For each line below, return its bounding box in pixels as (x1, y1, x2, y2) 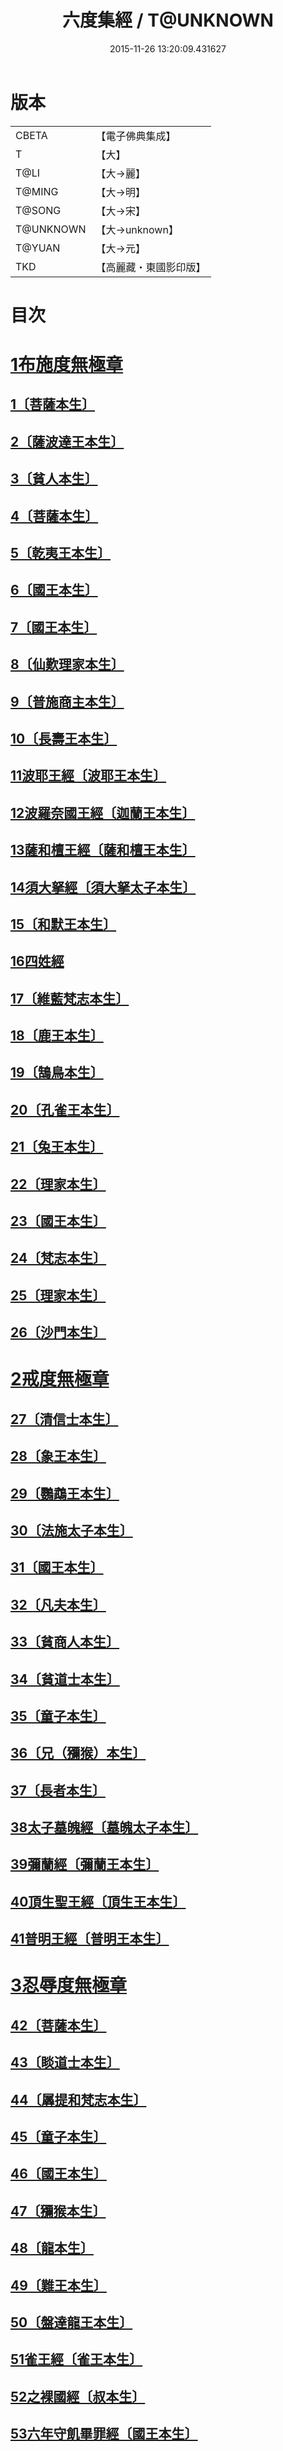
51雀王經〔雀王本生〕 (10, 2351, 143, 2368)
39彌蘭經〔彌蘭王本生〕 (10, 1856, 160, 1873)
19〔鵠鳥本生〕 (10, 1064, 104, 1081)
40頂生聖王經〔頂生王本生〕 (10, 1893, 187, 1910)
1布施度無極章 (10, 354, 124, 376)
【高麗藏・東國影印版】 (95, 260, 207, 274)
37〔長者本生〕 (10, 1782, 106, 1799)
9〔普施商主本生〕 (10, 693, 125, 710)
